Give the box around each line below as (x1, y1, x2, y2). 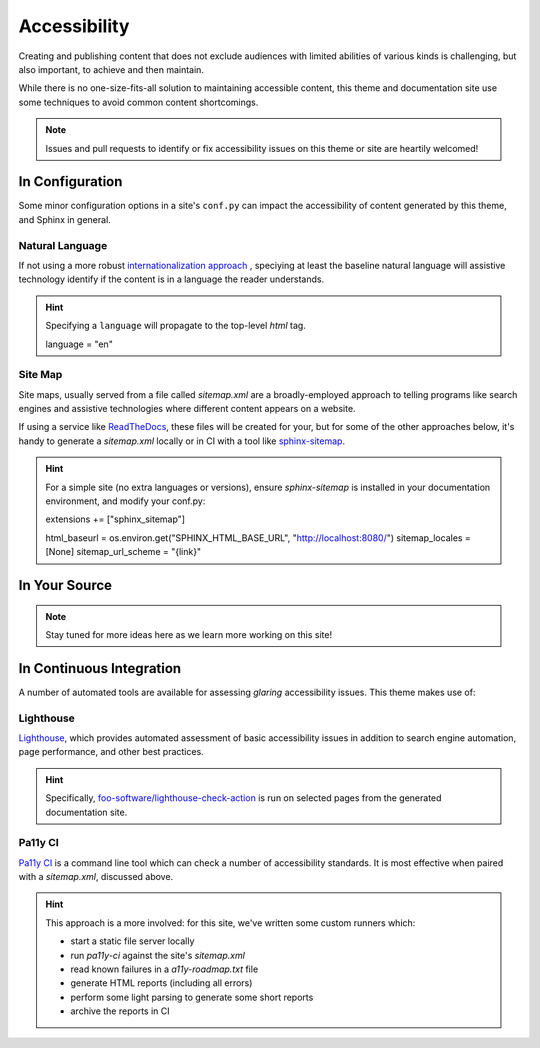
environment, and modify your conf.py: (45, 495, 206, 507)
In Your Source (18, 576, 113, 594)
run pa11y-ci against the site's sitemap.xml (70, 949, 245, 961)
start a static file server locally (70, 935, 195, 947)
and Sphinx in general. (18, 213, 112, 225)
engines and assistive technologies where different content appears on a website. (18, 403, 356, 415)
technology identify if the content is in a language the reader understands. (18, 273, 325, 285)
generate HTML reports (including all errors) (70, 977, 253, 989)
